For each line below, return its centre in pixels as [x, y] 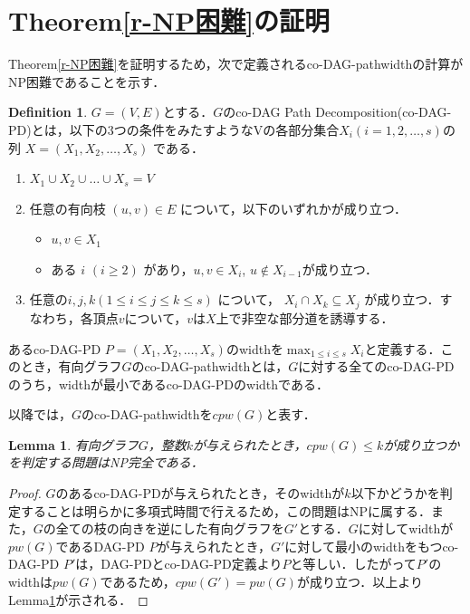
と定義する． [403, 348]
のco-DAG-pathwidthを [147, 414]
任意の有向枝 [67, 208]
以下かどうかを [395, 493]
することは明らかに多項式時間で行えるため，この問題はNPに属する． [225, 510]
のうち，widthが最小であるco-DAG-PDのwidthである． [168, 384]
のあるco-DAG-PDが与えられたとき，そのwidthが [200, 493]
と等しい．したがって [353, 564]
